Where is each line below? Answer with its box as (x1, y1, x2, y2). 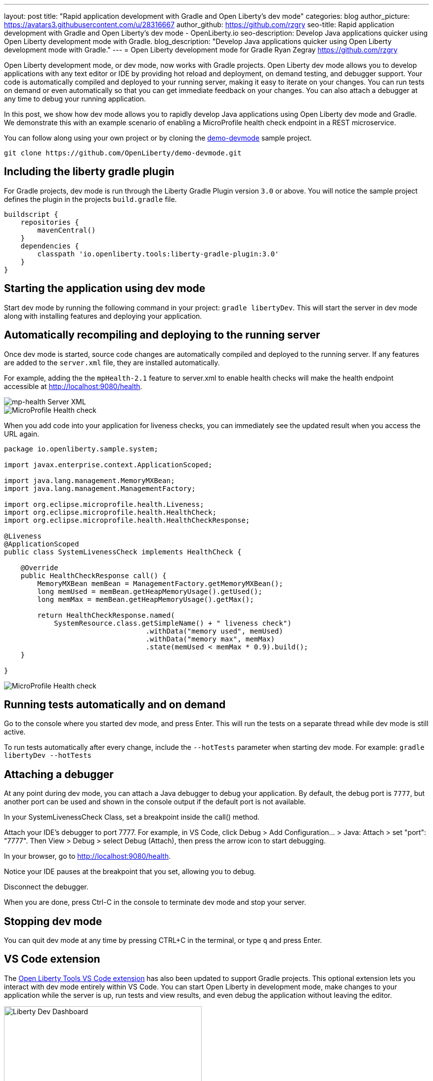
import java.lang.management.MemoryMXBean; (4, 476, 175, 485)
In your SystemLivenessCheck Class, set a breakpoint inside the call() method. (4, 813, 260, 822)
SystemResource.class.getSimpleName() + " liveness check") (54, 619, 292, 627)
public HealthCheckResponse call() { (20, 571, 167, 580)
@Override (20, 563, 58, 572)
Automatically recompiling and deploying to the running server (4, 329, 320, 342)
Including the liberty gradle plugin (4, 165, 174, 178)
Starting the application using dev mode (4, 282, 206, 295)
